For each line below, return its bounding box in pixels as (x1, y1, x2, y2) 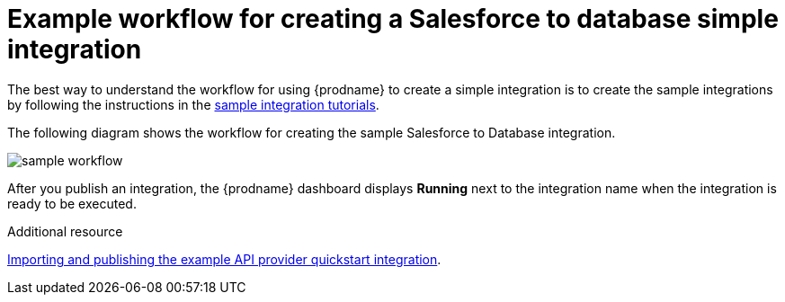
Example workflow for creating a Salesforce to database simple (7, 4, 779, 34)
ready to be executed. (7, 195, 137, 211)
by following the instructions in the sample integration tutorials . (7, 96, 379, 112)
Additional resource (7, 223, 123, 239)
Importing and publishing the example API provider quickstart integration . (7, 251, 442, 267)
